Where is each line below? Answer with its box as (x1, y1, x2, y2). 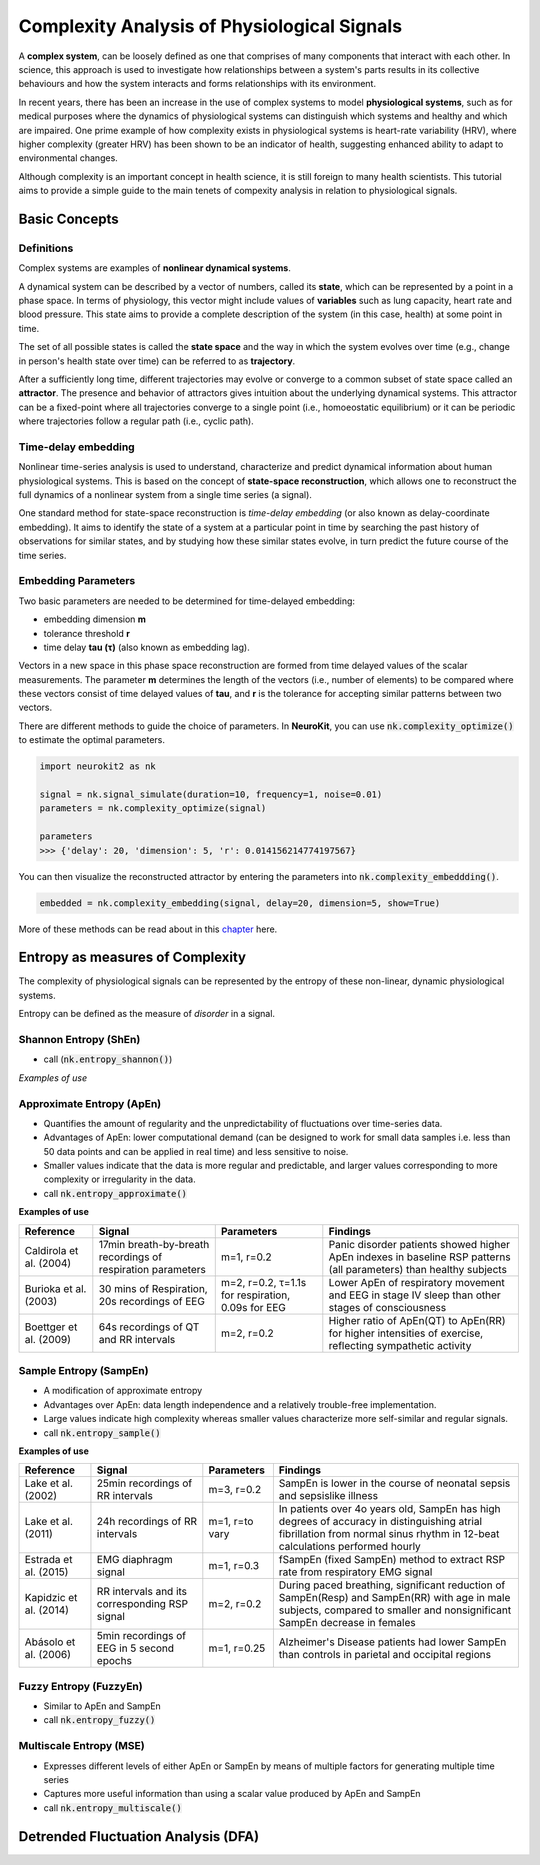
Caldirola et (24, 1243, 79, 1257)
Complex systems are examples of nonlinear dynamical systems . (18, 262, 292, 274)
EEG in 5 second (96, 1641, 175, 1655)
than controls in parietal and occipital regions (278, 1648, 492, 1662)
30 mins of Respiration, (98, 1281, 209, 1295)
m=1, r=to (208, 1515, 254, 1529)
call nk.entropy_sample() (43, 1426, 161, 1439)
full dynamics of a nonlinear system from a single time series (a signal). (18, 489, 312, 501)
